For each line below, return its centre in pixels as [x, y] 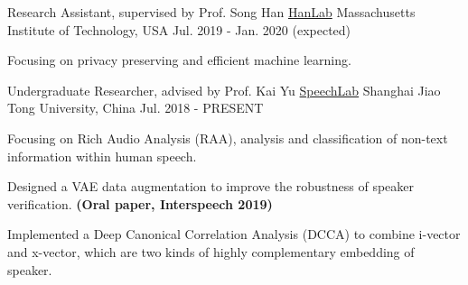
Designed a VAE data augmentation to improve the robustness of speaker [211, 186]
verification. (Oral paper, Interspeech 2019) [140, 203]
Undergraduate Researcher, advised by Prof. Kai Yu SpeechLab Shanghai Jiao [224, 90]
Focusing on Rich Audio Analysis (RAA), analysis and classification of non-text [228, 138]
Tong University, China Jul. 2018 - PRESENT [136, 108]
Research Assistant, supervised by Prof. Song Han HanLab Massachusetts [211, 12]
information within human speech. [102, 156]
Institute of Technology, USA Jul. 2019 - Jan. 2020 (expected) [179, 29]
